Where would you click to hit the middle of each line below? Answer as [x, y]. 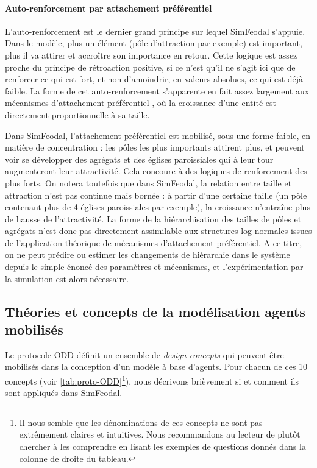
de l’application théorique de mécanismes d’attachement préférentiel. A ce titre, [154, 242]
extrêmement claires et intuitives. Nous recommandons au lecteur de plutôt [160, 434]
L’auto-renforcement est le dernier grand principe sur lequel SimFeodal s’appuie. [155, 31]
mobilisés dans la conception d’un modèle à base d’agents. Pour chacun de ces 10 [156, 367]
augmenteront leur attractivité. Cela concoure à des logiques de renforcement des [156, 171]
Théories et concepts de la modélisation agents [155, 311]
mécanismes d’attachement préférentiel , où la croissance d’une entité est [141, 103]
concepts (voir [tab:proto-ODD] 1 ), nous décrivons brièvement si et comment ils [152, 380]
